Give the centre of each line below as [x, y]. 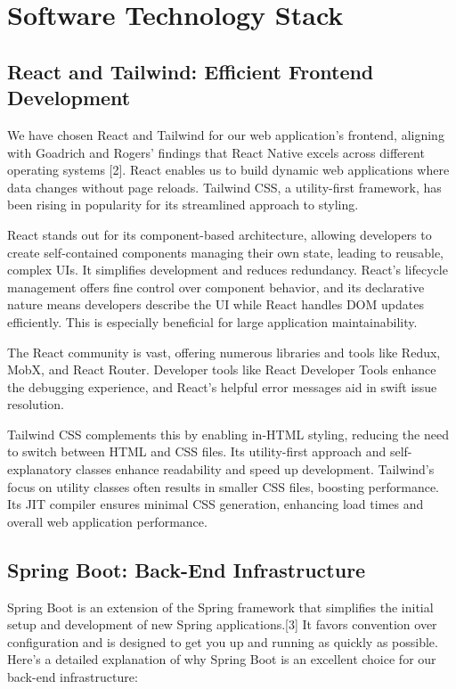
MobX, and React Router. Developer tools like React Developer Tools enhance [222, 369]
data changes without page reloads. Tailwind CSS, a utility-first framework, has [224, 187]
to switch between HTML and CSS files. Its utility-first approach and [197, 451]
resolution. [36, 404]
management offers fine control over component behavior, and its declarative [216, 287]
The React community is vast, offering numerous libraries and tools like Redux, [224, 352]
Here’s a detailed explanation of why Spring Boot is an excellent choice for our [222, 659]
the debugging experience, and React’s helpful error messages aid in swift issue [222, 386]
